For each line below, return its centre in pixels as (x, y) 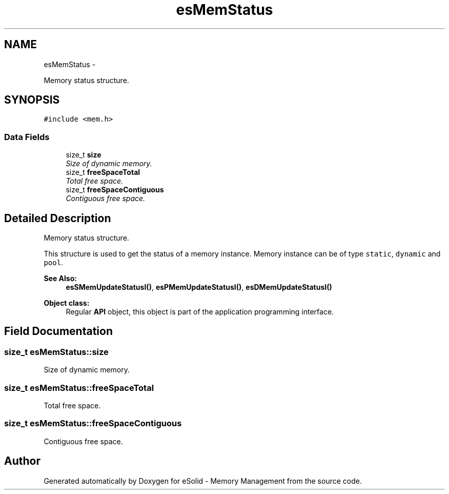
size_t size (84, 155)
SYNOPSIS (32, 100)
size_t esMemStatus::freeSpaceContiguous (93, 423)
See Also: (60, 279)
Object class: (67, 303)
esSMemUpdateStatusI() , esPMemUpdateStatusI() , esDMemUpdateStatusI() (199, 287)
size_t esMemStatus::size (56, 352)
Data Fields (27, 137)
